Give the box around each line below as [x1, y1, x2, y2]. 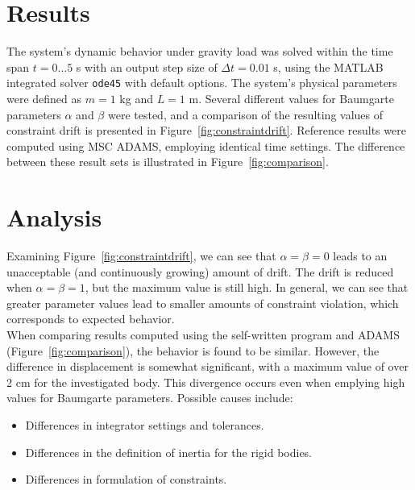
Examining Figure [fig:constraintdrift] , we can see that [6, 247, 276, 264]
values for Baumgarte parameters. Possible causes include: [6, 389, 293, 406]
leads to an [333, 247, 388, 264]
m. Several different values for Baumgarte [189, 89, 394, 106]
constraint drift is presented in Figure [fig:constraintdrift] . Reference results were [6, 122, 406, 139]
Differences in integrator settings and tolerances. [25, 417, 264, 433]
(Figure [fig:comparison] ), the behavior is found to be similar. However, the [6, 342, 380, 359]
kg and [119, 89, 153, 106]
